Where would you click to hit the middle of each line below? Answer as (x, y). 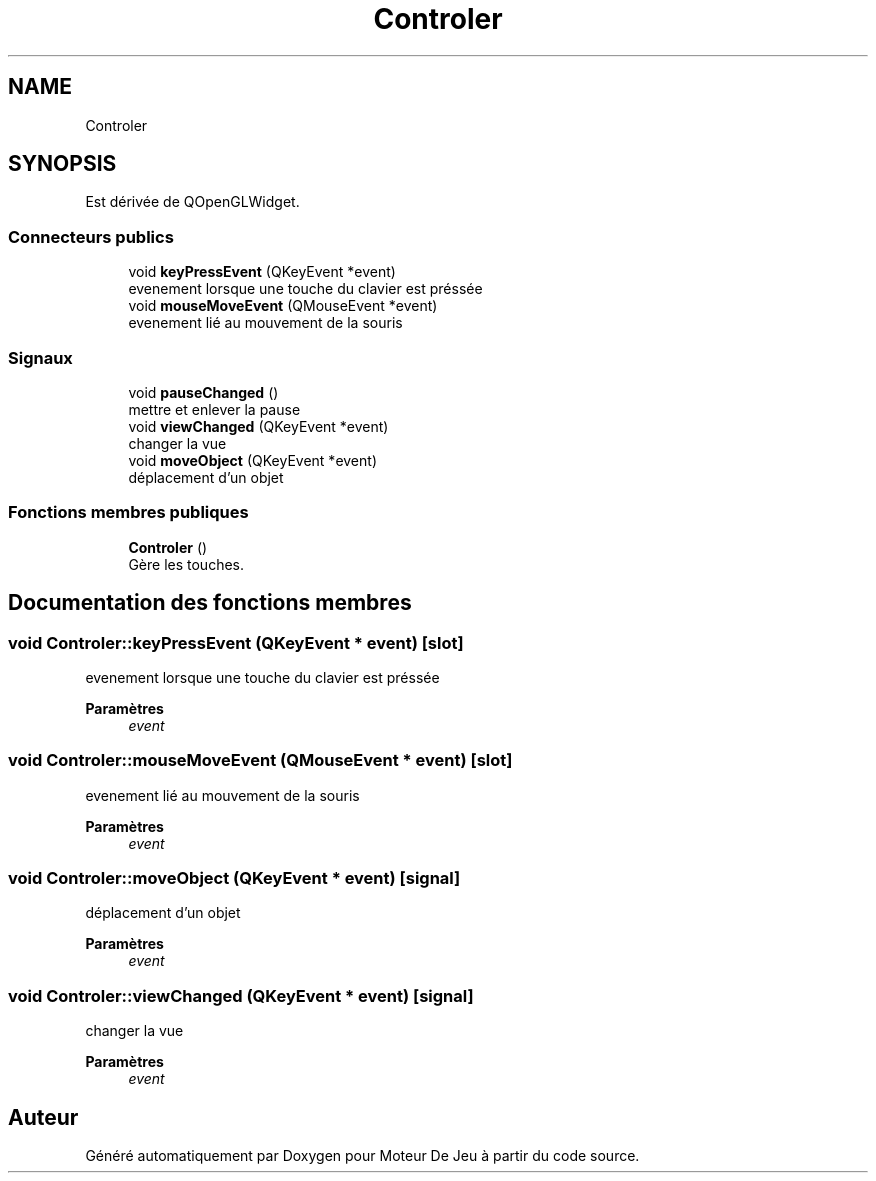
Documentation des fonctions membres (210, 603)
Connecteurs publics (91, 236)
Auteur (43, 1117)
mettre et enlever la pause (214, 409)
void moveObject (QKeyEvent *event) (252, 460)
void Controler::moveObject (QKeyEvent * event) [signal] (234, 878)
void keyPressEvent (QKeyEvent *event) (262, 272)
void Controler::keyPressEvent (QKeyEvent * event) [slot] (236, 642)
